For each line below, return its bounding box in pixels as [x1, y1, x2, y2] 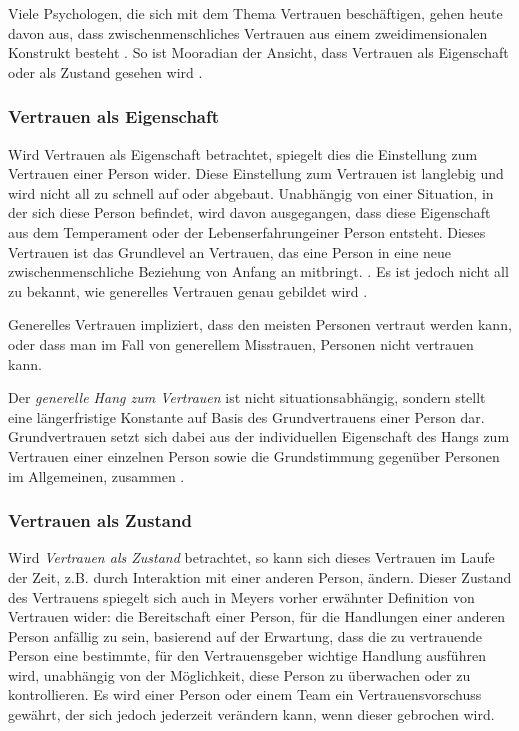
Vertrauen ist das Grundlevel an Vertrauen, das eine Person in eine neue [8, 241, 452, 262]
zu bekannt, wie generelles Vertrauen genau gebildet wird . [8, 280, 368, 301]
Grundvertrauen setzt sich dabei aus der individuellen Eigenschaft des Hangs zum [8, 426, 510, 447]
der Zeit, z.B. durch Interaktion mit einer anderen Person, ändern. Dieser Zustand [8, 566, 512, 587]
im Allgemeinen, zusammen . [8, 465, 185, 486]
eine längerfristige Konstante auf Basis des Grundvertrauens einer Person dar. [8, 406, 485, 427]
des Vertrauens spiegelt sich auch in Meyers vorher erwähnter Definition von [8, 586, 475, 607]
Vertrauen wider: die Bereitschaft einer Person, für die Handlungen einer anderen [8, 606, 506, 627]
